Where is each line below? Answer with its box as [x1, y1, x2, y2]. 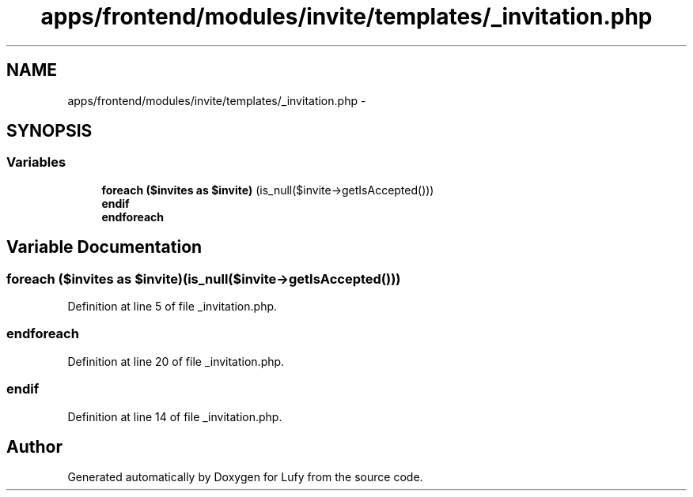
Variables [6, 154, 66, 171]
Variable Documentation [6, 237, 203, 258]
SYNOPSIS [6, 121, 93, 141]
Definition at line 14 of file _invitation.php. [67, 409, 282, 424]
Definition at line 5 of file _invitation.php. [67, 299, 278, 314]
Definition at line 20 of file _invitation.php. [67, 354, 285, 368]
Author [6, 436, 62, 457]
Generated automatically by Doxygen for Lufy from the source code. [67, 470, 423, 484]
